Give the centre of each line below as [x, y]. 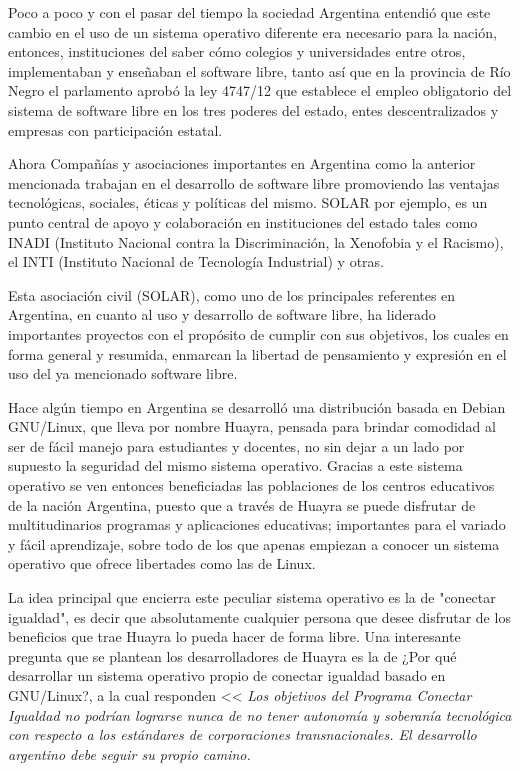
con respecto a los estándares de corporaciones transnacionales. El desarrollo [242, 734]
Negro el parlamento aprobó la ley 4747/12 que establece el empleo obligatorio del [260, 90]
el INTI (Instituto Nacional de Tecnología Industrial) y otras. [196, 261]
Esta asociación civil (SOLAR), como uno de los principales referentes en [232, 294]
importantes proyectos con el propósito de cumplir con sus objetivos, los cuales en [258, 333]
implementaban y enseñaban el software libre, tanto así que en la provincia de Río [259, 70]
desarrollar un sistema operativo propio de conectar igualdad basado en [227, 675]
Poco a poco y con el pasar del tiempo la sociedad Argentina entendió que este [249, 12]
